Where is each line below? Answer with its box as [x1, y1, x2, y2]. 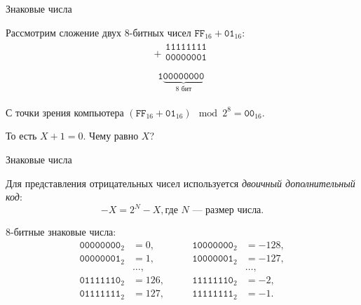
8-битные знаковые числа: [6, 224, 116, 239]
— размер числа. [192, 205, 264, 216]
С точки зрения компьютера [6, 104, 124, 119]
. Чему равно [83, 128, 139, 143]
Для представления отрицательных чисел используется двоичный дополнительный [6, 175, 355, 190]
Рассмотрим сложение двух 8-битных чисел [6, 25, 191, 39]
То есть [6, 128, 37, 143]
